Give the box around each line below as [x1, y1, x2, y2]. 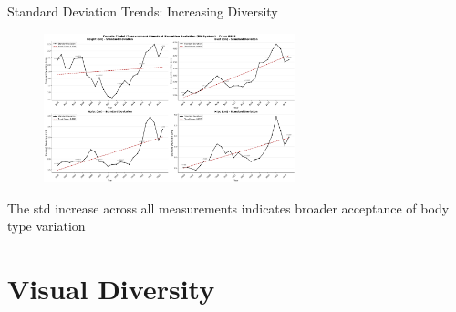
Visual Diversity [7, 269, 215, 307]
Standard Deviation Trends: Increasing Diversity [7, 2, 278, 20]
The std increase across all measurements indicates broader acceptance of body [7, 198, 450, 217]
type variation [7, 216, 86, 235]
